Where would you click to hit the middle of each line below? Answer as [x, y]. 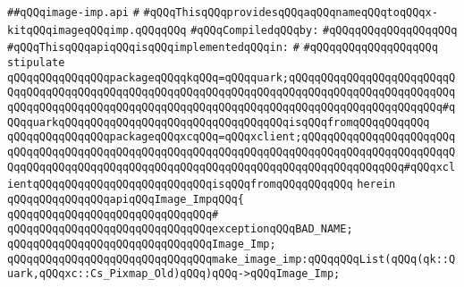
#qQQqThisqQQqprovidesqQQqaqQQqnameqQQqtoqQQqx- [291, 13]
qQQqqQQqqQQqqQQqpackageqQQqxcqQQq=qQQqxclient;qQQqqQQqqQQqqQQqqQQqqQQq [232, 137]
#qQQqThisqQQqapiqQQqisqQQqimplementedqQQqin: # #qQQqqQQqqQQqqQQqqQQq [223, 48]
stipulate [36, 62]
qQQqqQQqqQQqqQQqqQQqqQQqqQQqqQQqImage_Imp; [142, 244]
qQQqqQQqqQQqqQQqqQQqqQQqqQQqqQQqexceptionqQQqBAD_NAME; [180, 229]
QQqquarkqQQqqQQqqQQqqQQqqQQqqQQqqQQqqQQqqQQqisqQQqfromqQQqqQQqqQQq [219, 122]
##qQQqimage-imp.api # [73, 13]
